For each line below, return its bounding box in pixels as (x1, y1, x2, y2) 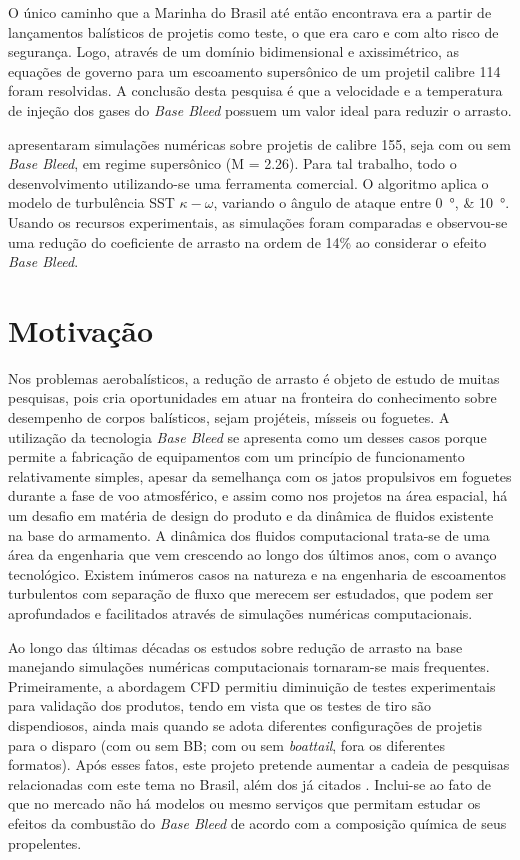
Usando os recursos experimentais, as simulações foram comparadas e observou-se (8, 211, 508, 232)
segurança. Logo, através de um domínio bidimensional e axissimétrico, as (8, 41, 460, 62)
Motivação (8, 309, 154, 350)
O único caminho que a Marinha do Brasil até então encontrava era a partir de (8, 2, 492, 22)
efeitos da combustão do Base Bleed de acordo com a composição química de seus (8, 812, 507, 833)
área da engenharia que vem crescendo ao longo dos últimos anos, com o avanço (8, 544, 497, 565)
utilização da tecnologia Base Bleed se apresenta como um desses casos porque (8, 426, 487, 447)
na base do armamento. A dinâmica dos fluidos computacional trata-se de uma (8, 524, 490, 545)
